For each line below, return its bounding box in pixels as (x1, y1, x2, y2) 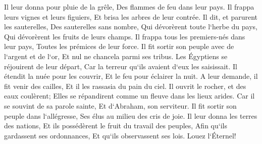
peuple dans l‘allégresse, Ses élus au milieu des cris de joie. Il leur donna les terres (4, 110, 257, 121)
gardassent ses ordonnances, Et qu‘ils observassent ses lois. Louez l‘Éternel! (4, 130, 236, 140)
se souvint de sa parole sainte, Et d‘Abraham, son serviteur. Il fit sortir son (4, 100, 237, 111)
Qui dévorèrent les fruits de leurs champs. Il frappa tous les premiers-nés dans (4, 31, 245, 41)
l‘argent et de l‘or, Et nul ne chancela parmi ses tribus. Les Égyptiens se (4, 51, 228, 61)
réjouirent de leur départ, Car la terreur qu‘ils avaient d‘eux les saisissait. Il (4, 61, 237, 71)
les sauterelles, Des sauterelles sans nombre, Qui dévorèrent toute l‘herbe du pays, (4, 21, 257, 32)
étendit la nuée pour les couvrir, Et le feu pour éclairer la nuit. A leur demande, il (4, 71, 258, 81)
